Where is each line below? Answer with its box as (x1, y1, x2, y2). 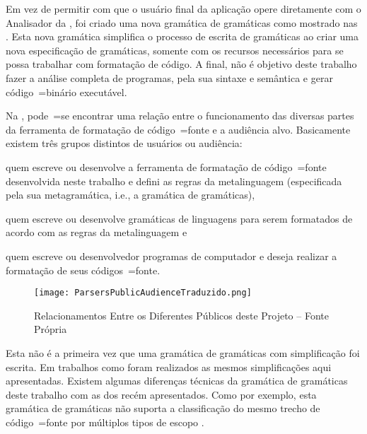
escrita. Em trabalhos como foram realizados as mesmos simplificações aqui (6, 359, 332, 374)
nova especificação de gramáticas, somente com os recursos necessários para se (6, 42, 344, 57)
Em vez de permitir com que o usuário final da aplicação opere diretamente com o (6, 1, 361, 16)
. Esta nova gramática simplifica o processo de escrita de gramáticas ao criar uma (6, 29, 359, 44)
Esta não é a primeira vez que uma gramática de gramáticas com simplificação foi (6, 345, 360, 360)
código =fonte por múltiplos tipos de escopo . (6, 414, 204, 429)
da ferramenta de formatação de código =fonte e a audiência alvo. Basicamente (6, 122, 351, 136)
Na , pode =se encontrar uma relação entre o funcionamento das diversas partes (6, 108, 354, 123)
